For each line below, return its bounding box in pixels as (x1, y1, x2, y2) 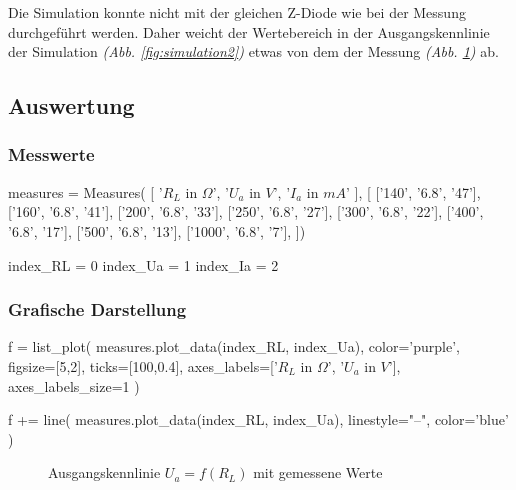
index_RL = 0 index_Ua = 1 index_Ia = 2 (8, 254, 279, 275)
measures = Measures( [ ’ (8, 181, 163, 202)
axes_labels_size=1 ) (8, 375, 140, 396)
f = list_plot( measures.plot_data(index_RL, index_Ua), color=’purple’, (8, 336, 460, 357)
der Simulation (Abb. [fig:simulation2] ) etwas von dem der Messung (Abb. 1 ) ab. (8, 41, 499, 62)
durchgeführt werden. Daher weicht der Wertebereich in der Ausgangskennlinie (8, 21, 490, 42)
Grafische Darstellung (8, 297, 187, 322)
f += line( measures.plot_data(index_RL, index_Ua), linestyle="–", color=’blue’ (8, 409, 509, 430)
